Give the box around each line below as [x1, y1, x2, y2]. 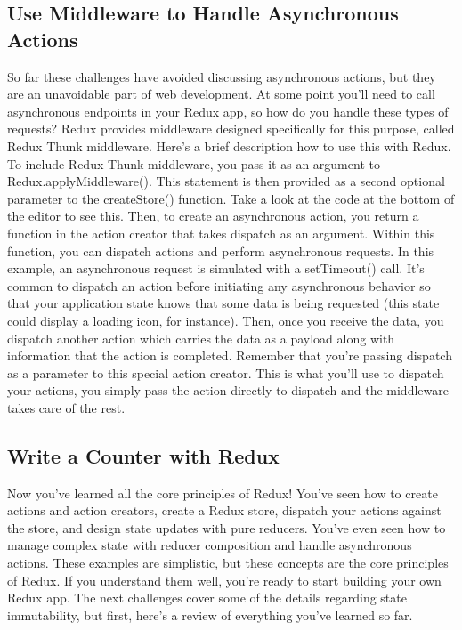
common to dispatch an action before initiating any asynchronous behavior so [7, 276, 431, 295]
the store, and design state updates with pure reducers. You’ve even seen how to [7, 518, 446, 537]
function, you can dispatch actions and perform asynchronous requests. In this [7, 241, 434, 260]
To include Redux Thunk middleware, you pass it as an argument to [7, 154, 380, 173]
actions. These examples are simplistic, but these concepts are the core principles [7, 553, 449, 572]
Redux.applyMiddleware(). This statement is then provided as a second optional [7, 172, 445, 190]
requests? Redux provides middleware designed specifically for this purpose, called [7, 119, 455, 138]
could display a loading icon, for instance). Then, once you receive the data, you [7, 311, 444, 329]
